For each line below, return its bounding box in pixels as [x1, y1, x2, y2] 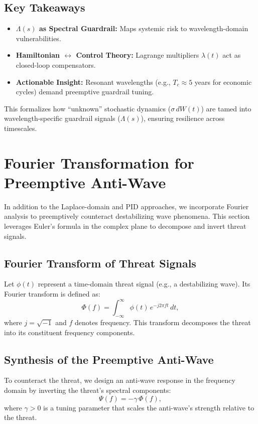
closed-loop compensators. [16, 59, 96, 70]
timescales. [4, 122, 37, 133]
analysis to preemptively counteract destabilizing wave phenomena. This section [4, 211, 250, 221]
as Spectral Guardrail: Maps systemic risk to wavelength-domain [39, 23, 248, 34]
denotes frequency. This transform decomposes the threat [75, 317, 251, 327]
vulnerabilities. [16, 33, 61, 43]
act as [222, 50, 241, 60]
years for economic [194, 76, 252, 87]
